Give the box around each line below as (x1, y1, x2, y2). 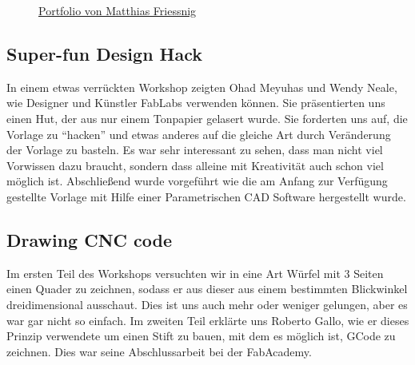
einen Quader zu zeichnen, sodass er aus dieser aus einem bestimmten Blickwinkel (6, 280, 408, 297)
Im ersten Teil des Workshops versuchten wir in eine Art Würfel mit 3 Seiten (6, 264, 384, 281)
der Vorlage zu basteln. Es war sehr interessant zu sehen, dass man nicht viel (6, 141, 383, 158)
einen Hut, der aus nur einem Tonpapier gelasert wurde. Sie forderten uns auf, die (6, 109, 408, 126)
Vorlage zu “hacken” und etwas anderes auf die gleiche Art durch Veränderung (6, 125, 391, 142)
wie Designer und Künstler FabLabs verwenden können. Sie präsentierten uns (6, 94, 385, 111)
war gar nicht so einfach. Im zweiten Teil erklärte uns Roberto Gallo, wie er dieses (6, 311, 409, 328)
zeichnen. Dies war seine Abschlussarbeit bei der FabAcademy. (6, 343, 312, 359)
